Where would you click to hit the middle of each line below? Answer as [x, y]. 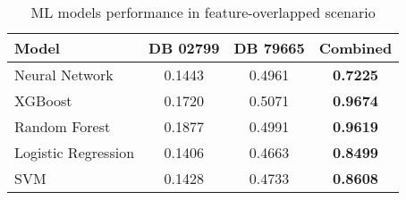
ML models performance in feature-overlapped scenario [203, 12]
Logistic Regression [75, 152]
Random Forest [63, 126]
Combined [355, 48]
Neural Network [64, 75]
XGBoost [43, 100]
